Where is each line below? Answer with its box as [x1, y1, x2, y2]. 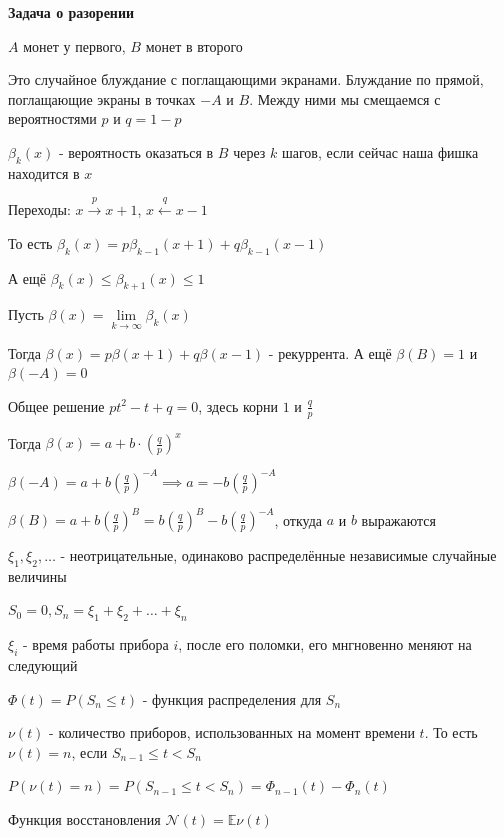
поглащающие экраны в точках [8, 88, 196, 109]
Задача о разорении [8, 2, 135, 22]
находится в [8, 162, 80, 183]
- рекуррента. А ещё [268, 342, 392, 363]
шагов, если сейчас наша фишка [281, 141, 479, 162]
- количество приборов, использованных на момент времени [49, 722, 415, 743]
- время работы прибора [22, 634, 169, 655]
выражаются [361, 509, 436, 530]
